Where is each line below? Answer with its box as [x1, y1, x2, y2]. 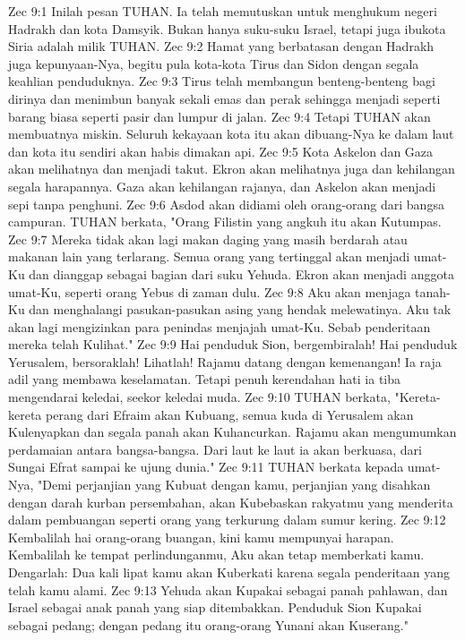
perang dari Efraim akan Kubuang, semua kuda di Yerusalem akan [46, 405, 414, 423]
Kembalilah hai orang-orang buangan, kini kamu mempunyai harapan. [8, 527, 394, 546]
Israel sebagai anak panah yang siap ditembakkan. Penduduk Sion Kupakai [8, 598, 422, 617]
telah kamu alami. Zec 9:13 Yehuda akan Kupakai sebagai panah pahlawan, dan [8, 580, 448, 599]
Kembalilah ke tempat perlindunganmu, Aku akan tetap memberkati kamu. [8, 545, 425, 564]
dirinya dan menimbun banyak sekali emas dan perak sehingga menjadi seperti [8, 89, 441, 107]
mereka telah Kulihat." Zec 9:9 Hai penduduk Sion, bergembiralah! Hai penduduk [8, 335, 458, 354]
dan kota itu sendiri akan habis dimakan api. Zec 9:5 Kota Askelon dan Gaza [8, 141, 434, 160]
